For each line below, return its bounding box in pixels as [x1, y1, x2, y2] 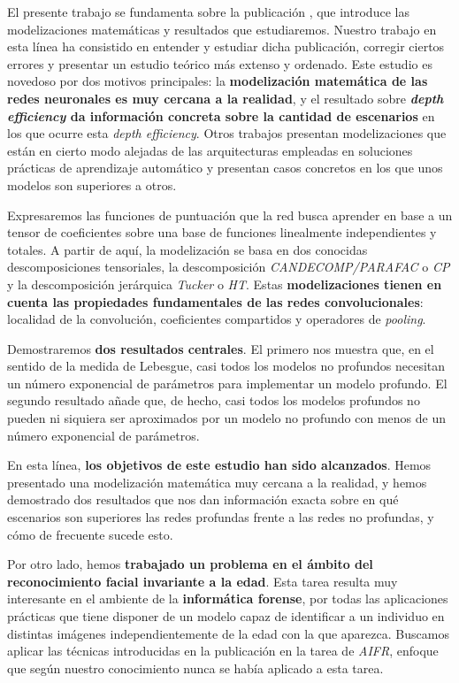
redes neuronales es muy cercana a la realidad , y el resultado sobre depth [7, 88, 444, 107]
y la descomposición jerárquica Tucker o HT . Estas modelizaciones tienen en [7, 274, 442, 293]
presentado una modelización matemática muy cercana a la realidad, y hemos [7, 472, 427, 491]
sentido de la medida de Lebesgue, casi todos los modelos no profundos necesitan [7, 357, 446, 375]
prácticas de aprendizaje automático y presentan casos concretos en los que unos [7, 158, 443, 177]
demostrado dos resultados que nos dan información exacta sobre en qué [7, 490, 399, 509]
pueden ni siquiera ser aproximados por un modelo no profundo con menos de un [7, 409, 446, 427]
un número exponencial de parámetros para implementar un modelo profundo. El [7, 373, 448, 392]
